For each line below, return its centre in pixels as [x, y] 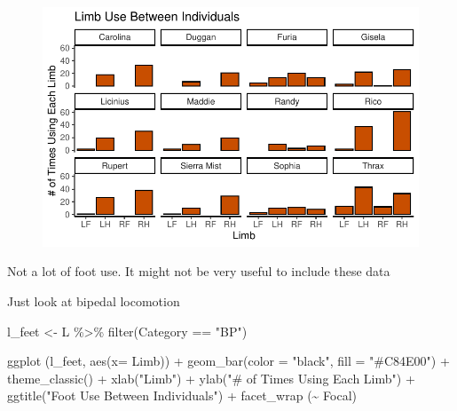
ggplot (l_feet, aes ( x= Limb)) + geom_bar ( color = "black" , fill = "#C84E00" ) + [228, 361]
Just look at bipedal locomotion [94, 301]
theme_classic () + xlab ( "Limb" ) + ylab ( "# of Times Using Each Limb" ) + [211, 378]
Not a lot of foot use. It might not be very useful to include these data [199, 271]
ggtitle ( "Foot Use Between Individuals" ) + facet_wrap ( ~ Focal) [182, 395]
